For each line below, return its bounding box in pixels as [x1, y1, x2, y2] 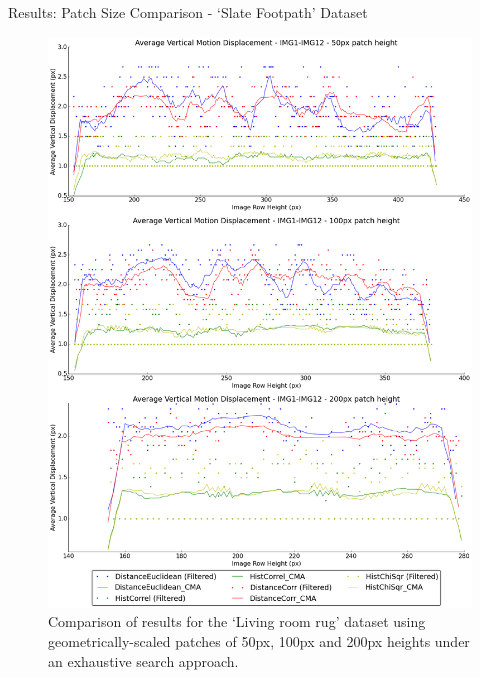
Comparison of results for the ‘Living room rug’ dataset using [48, 611, 426, 632]
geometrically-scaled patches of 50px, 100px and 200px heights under [48, 631, 470, 652]
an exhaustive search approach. [48, 650, 239, 671]
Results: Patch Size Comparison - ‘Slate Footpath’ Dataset [8, 2, 368, 22]
